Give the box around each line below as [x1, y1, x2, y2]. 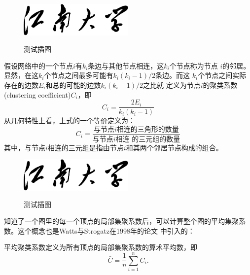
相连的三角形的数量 [116, 126, 179, 133]
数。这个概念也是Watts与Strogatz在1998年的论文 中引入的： [4, 225, 195, 236]
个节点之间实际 [198, 70, 247, 80]
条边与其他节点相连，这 [88, 60, 164, 70]
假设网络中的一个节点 [4, 60, 73, 70]
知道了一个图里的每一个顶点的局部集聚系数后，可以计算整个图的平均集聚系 [4, 216, 246, 226]
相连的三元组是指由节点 [47, 142, 124, 152]
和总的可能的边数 [45, 79, 101, 90]
